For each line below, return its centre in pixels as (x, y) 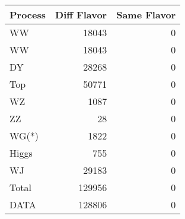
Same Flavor (146, 15)
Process (28, 15)
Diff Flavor (81, 15)
